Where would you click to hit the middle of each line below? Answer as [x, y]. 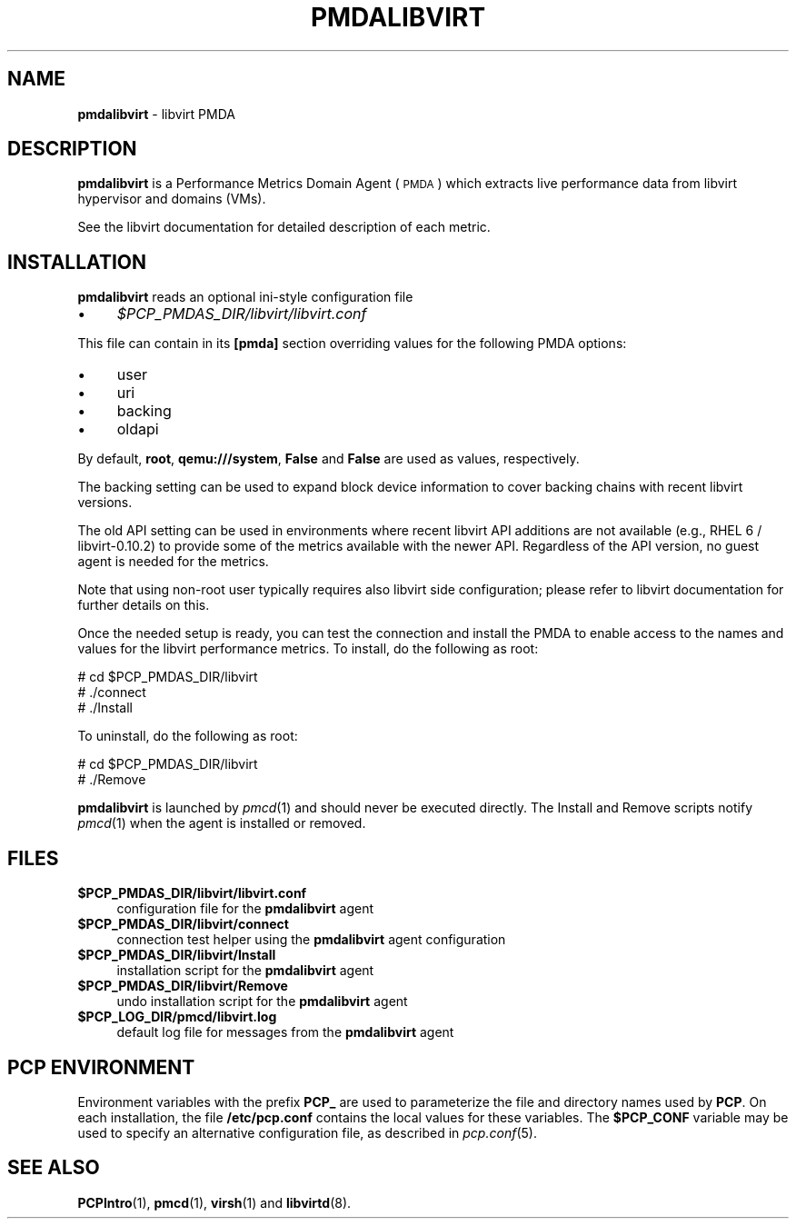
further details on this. [144, 605]
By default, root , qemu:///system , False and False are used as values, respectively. [328, 459]
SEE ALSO [54, 1168]
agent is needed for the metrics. [173, 562]
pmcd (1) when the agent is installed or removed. [222, 823]
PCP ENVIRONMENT [101, 1067]
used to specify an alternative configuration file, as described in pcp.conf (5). [307, 1132]
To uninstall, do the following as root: [188, 736]
